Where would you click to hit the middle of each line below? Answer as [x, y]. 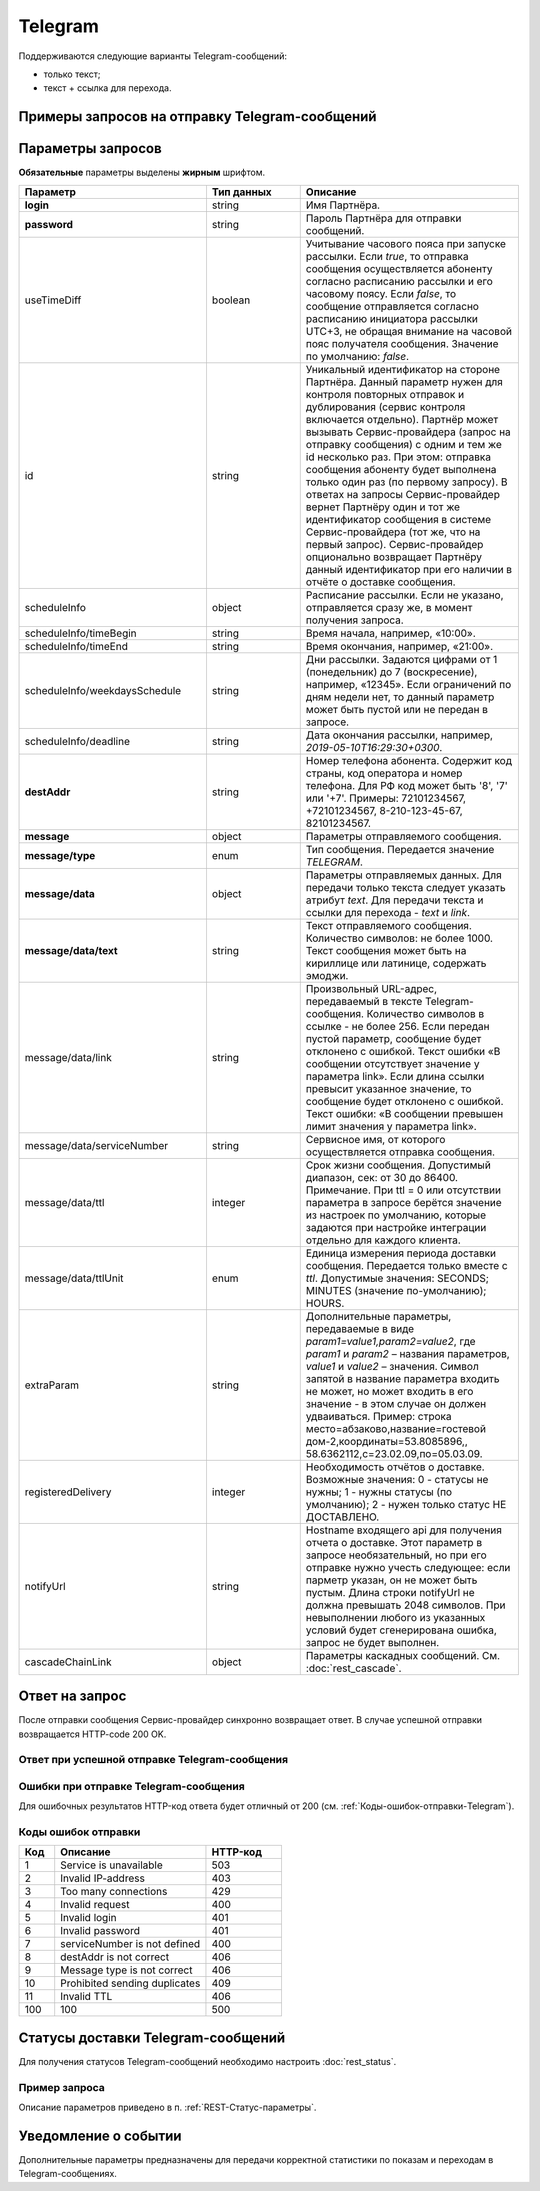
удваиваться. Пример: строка [378, 1416]
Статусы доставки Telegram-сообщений [152, 2037]
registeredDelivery [68, 1492]
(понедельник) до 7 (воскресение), [391, 672]
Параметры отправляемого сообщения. [403, 836]
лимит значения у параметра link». [391, 1126]
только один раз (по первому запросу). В [407, 482]
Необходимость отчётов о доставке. [395, 1467]
